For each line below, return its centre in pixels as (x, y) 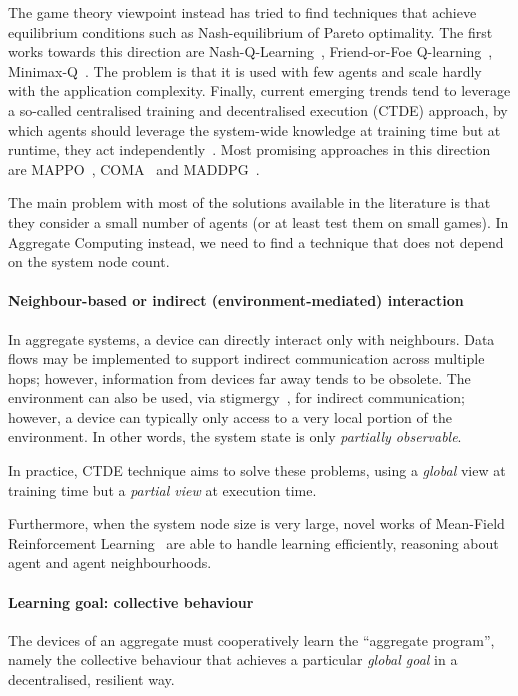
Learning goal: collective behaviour (131, 601)
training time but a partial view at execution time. (162, 489)
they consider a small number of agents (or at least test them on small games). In (258, 221)
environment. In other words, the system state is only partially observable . (235, 436)
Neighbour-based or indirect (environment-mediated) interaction (236, 300)
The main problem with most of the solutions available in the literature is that (249, 202)
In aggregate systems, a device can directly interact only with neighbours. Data (251, 338)
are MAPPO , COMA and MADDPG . (134, 168)
